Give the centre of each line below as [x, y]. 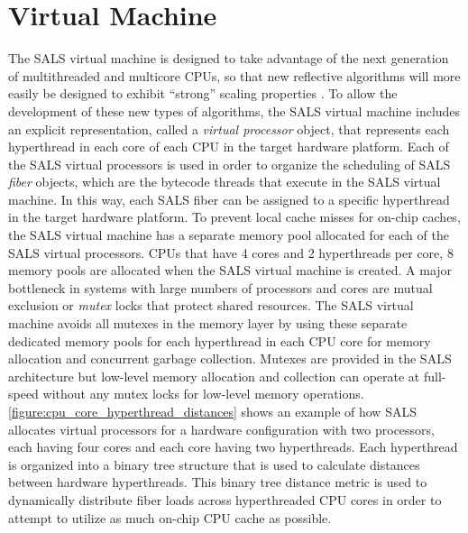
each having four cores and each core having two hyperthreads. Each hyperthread [233, 447]
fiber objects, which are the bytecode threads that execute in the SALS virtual [225, 182]
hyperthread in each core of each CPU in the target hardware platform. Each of [229, 147]
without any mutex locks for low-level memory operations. [203, 394]
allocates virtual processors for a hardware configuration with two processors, [222, 429]
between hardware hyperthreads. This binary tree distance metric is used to [218, 482]
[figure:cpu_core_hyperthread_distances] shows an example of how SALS [212, 411]
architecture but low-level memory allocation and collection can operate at [214, 376]
